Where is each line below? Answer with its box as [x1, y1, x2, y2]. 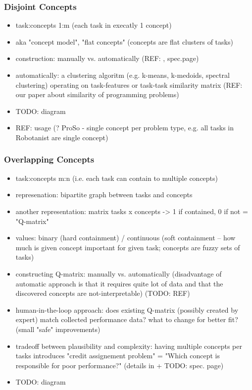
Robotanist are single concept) [15, 132, 108, 142]
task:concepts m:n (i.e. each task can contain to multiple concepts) [15, 172, 218, 183]
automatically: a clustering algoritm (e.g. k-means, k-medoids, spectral [15, 70, 230, 80]
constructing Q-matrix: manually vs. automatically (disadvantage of [15, 268, 222, 279]
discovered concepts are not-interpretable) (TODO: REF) [15, 288, 190, 298]
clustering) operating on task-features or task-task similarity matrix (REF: [15, 79, 243, 90]
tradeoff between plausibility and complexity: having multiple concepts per [15, 340, 242, 351]
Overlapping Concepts [4, 153, 95, 166]
